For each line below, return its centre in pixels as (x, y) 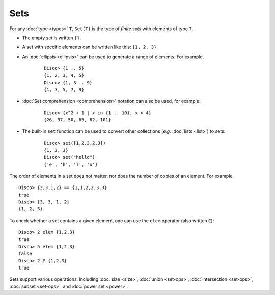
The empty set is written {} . (52, 38)
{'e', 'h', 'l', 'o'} (71, 165)
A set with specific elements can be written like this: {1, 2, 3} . (90, 47)
